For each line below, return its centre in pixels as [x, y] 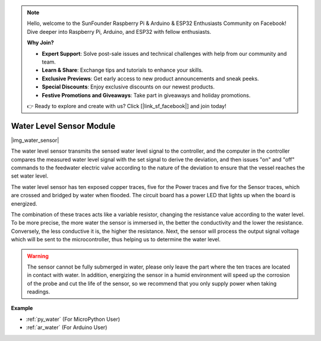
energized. [24, 203]
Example [22, 308]
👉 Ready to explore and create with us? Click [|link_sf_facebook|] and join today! [127, 106]
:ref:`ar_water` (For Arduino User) [67, 327]
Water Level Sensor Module [63, 126]
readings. [39, 292]
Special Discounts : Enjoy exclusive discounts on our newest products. [128, 87]
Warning [38, 256]
